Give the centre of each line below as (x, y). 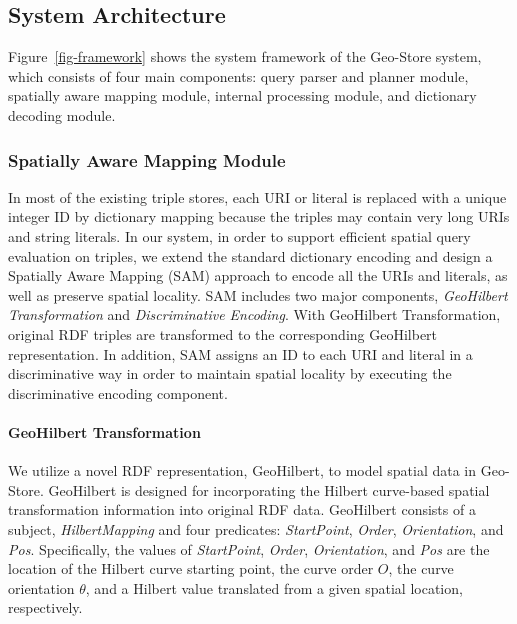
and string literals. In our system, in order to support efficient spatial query (239, 235)
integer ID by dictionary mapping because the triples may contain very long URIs (259, 216)
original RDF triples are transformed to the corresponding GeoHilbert (223, 333)
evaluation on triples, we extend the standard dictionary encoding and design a (250, 255)
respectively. (45, 607)
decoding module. (62, 114)
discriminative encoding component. (118, 392)
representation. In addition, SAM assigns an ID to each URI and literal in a (240, 353)
